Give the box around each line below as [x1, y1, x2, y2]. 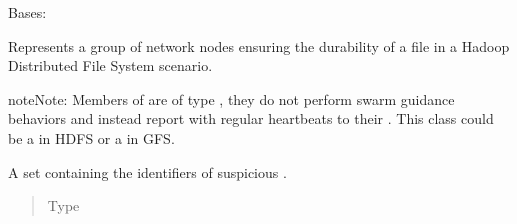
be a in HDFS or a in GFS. [8, 127, 175, 148]
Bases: [8, 2, 47, 22]
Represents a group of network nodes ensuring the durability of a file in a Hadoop [8, 35, 510, 56]
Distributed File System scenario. [8, 55, 213, 76]
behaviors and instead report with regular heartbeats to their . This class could [8, 108, 494, 129]
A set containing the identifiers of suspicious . [8, 161, 287, 182]
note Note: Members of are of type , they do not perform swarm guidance [8, 88, 455, 109]
